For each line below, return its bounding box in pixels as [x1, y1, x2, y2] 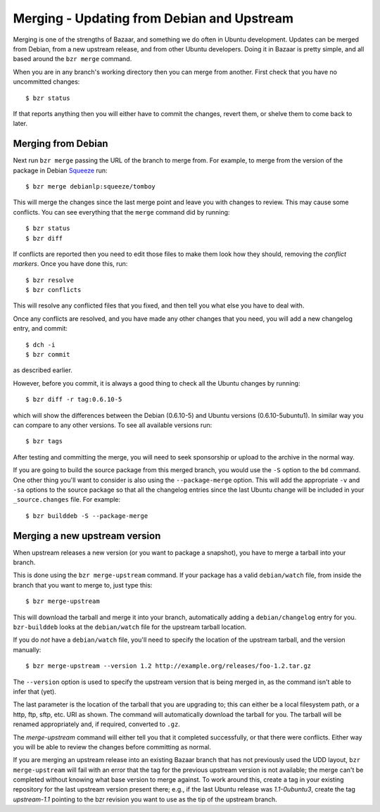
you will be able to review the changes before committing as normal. [13, 742, 211, 751]
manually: [13, 645, 42, 654]
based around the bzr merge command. [13, 55, 132, 63]
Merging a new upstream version [13, 530, 161, 542]
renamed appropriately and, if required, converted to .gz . [13, 720, 181, 728]
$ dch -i [25, 341, 56, 348]
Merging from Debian [13, 138, 108, 150]
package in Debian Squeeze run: [13, 166, 108, 175]
